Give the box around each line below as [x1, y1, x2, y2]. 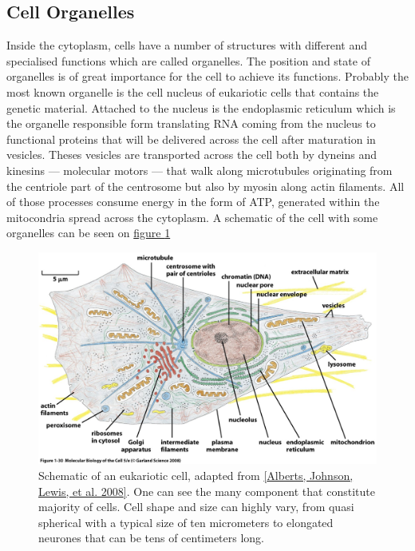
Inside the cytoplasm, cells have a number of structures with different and [6, 37, 368, 54]
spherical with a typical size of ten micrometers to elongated [38, 513, 334, 530]
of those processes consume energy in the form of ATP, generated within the [6, 193, 380, 210]
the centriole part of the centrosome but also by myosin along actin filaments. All [6, 177, 405, 194]
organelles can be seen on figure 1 [6, 224, 171, 241]
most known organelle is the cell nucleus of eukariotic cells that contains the [6, 83, 379, 100]
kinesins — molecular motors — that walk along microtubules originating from [6, 161, 393, 178]
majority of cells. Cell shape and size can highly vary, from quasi [38, 498, 354, 515]
